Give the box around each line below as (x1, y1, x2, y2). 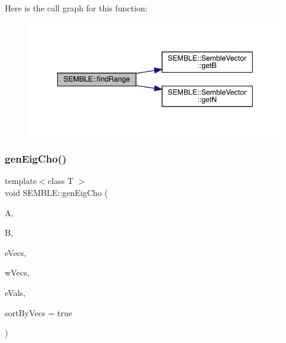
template (5, 174, 37, 187)
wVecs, (5, 266, 30, 279)
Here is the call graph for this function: (5, 2, 148, 14)
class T (48, 174, 74, 187)
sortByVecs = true (5, 306, 73, 319)
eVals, (5, 286, 26, 299)
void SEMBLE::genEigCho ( (5, 186, 108, 199)
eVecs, (5, 246, 27, 258)
